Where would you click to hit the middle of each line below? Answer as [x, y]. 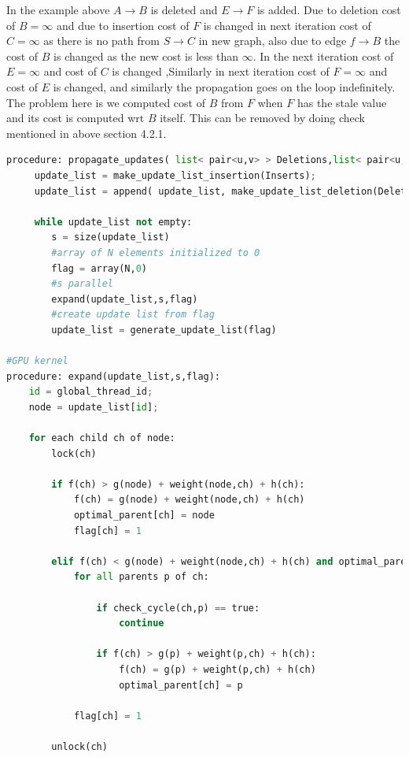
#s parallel [83, 284]
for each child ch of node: [102, 438]
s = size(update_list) [111, 237]
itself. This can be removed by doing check [262, 118]
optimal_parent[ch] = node [144, 515]
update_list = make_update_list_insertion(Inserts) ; [175, 175]
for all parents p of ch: [141, 577]
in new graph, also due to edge [273, 41]
